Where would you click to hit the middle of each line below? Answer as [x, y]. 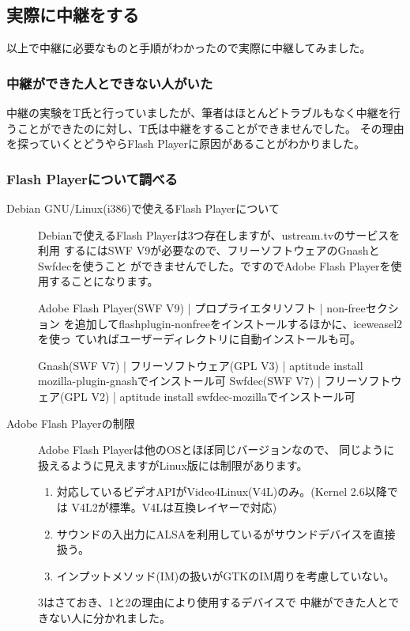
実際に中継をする [73, 15]
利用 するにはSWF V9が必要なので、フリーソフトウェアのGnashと [209, 250]
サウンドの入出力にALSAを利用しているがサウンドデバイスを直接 [226, 533]
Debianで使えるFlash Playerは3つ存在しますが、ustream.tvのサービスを [219, 234]
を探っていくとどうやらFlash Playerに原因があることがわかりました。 [186, 144]
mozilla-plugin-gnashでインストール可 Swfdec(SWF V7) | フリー [198, 381]
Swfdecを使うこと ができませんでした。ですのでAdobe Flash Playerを [214, 265]
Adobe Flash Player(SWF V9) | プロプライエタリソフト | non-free [202, 307]
